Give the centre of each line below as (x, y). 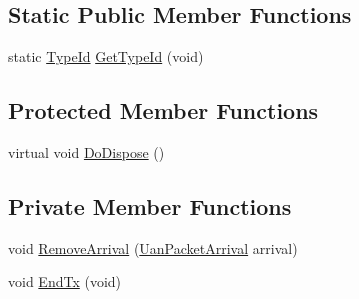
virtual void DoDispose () (86, 152)
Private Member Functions (150, 205)
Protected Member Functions (163, 110)
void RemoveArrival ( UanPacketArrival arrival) (153, 247)
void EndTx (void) (65, 281)
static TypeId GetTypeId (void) (106, 56)
